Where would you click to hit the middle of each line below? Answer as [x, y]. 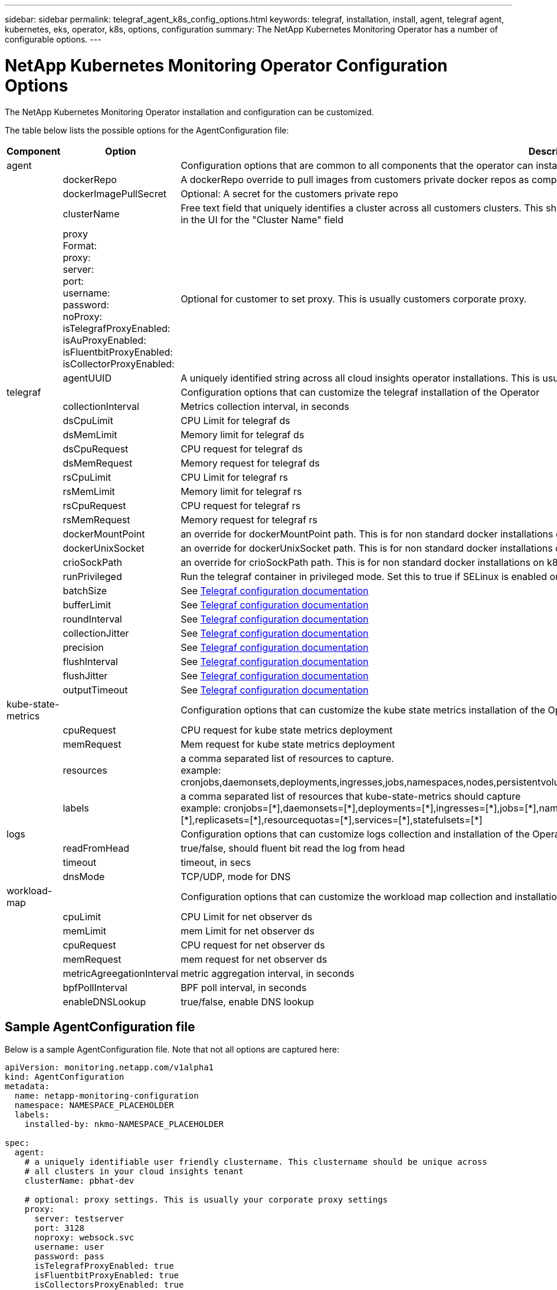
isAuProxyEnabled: [104, 340]
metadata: [27, 1087]
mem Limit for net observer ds [248, 931]
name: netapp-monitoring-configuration [107, 1096]
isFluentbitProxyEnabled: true [107, 1276]
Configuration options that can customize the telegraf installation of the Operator [360, 392]
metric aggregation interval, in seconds [268, 973]
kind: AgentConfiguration [65, 1077]
